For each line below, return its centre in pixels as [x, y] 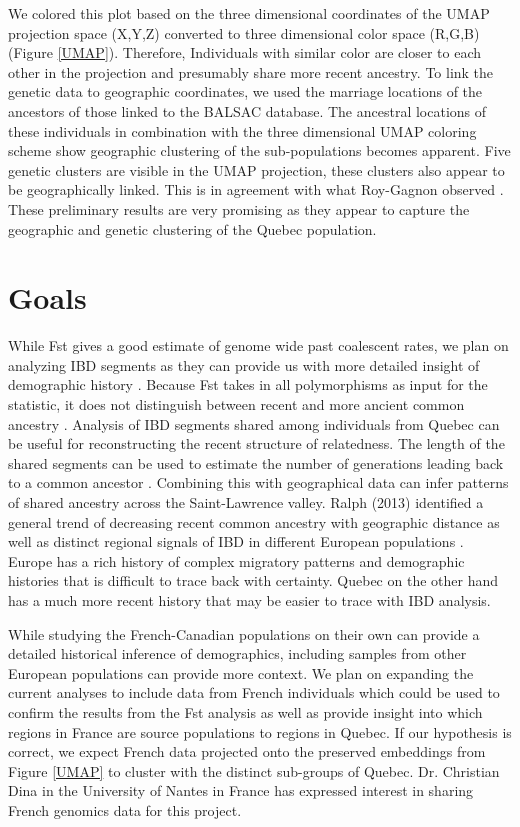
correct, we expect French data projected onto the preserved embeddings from [247, 751]
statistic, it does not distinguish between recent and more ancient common [236, 404]
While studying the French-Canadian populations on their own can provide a [244, 633]
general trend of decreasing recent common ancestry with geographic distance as [254, 521]
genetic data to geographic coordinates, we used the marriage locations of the [245, 91]
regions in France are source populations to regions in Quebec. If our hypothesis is [260, 731]
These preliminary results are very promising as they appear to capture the [239, 208]
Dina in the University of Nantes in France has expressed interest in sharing [241, 790]
